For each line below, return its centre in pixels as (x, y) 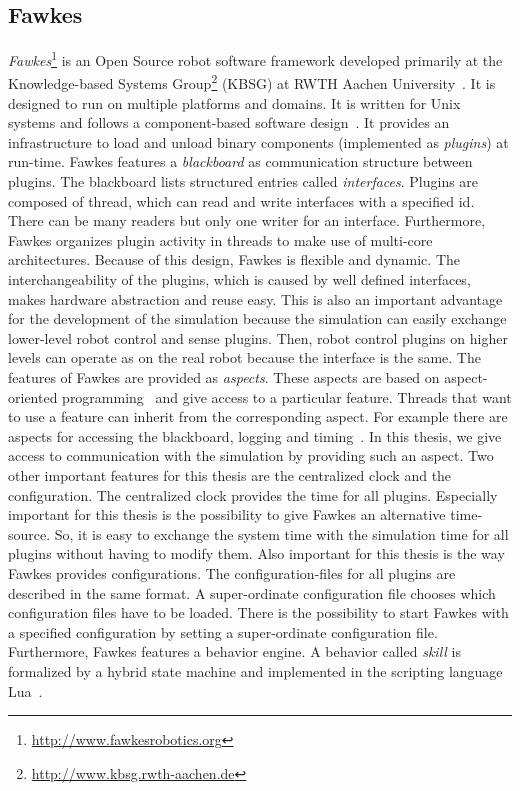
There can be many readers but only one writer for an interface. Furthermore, (247, 220)
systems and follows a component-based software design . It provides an (229, 122)
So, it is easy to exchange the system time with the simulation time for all (281, 533)
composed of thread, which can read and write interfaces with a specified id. (241, 200)
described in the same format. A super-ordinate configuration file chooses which (252, 592)
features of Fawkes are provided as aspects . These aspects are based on (224, 377)
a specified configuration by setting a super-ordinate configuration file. (223, 631)
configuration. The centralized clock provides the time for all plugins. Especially (253, 494)
